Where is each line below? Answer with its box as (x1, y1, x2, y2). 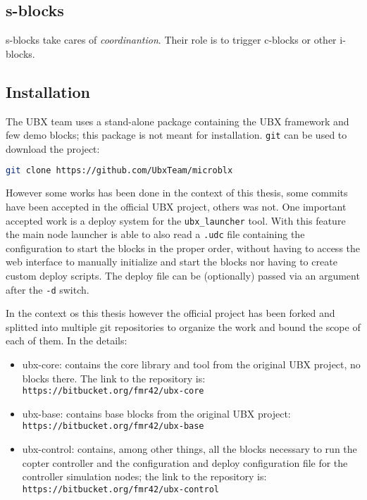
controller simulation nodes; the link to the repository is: (22, 469, 267, 484)
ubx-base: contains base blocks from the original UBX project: (22, 406, 291, 420)
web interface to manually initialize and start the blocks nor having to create (6, 254, 337, 269)
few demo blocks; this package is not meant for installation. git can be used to (6, 127, 347, 142)
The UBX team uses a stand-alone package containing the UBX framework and (6, 113, 349, 128)
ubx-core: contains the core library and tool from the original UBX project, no (22, 357, 361, 372)
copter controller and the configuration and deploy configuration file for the (22, 455, 348, 470)
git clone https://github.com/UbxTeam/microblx (6, 165, 233, 176)
